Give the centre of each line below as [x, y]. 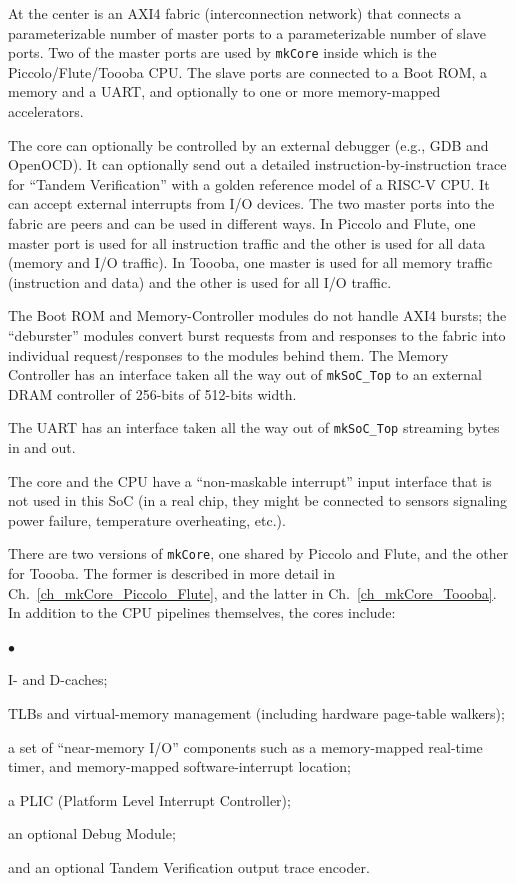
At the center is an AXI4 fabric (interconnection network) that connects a [235, 13]
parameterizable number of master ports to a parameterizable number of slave [247, 32]
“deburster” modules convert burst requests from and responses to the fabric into [257, 334]
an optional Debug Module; [92, 833]
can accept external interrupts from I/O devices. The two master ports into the [251, 203]
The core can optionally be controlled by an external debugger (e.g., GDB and [248, 144]
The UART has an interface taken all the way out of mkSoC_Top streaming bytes [254, 427]
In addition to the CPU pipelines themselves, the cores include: [202, 612]
